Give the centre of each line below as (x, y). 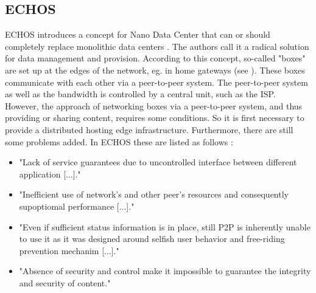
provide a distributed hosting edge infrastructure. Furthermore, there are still (149, 129)
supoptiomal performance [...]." (77, 206)
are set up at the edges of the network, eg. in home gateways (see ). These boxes (155, 70)
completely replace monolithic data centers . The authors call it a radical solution (157, 46)
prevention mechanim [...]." (69, 250)
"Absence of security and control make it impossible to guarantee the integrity (165, 271)
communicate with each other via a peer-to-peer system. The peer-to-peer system (156, 82)
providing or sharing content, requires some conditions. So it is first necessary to (155, 118)
